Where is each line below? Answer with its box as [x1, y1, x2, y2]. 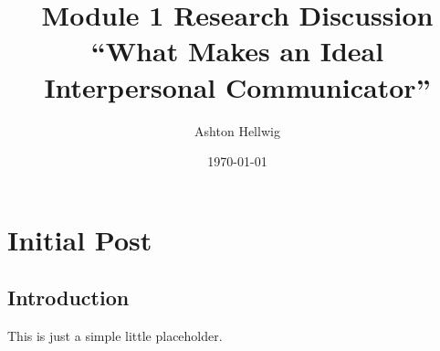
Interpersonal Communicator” [44, 68, 431, 105]
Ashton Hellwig [194, 121, 280, 140]
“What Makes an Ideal [90, 32, 384, 69]
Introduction [7, 283, 130, 312]
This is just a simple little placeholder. [7, 326, 223, 346]
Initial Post [7, 220, 152, 258]
